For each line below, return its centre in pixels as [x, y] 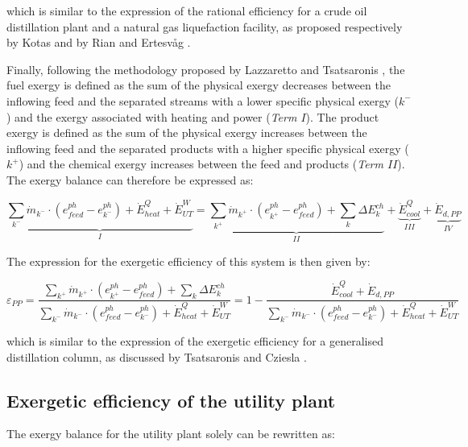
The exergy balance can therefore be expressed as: [130, 179]
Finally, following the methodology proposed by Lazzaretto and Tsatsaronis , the [206, 69]
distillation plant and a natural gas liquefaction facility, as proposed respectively [205, 26]
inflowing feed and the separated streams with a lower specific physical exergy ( [203, 100]
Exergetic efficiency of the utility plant [171, 400]
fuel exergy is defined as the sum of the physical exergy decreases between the [199, 85]
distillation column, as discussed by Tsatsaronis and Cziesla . [157, 356]
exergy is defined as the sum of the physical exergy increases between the [187, 132]
